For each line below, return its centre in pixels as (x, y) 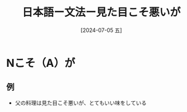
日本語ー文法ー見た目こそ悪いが (101, 12)
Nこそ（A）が (41, 63)
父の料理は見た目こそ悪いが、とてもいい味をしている (81, 102)
